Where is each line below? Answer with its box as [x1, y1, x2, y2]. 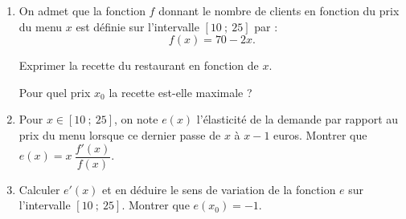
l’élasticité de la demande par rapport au [196, 111, 399, 128]
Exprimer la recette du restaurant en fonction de [18, 57, 259, 74]
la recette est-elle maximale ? [109, 83, 252, 100]
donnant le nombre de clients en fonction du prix [158, 2, 400, 18]
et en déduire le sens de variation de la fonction [102, 180, 336, 197]
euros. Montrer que [273, 126, 367, 143]
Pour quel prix [18, 83, 91, 100]
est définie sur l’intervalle [76, 18, 199, 34]
